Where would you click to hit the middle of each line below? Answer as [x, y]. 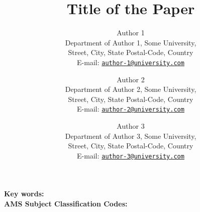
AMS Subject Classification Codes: [66, 204]
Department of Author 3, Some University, [131, 136]
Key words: [24, 194]
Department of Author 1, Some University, [131, 42]
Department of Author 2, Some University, [131, 89]
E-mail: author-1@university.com [131, 62]
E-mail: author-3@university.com [131, 155]
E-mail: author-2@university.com [131, 109]
